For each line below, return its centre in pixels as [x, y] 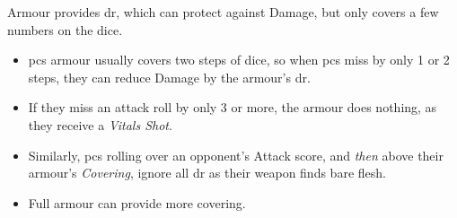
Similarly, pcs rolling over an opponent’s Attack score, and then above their [236, 155]
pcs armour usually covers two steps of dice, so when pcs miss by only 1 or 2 [239, 60]
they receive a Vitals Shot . [100, 124]
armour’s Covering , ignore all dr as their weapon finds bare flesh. [207, 173]
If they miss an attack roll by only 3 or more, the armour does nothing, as [233, 107]
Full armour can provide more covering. [137, 202]
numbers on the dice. [65, 29]
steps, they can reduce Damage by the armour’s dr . [169, 77]
